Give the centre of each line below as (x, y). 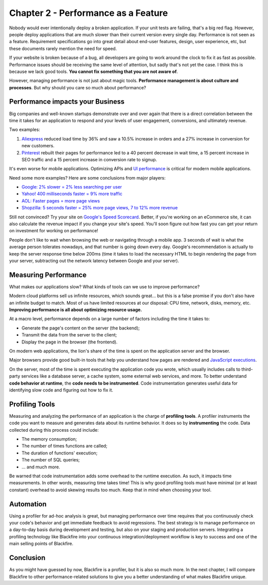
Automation (28, 504)
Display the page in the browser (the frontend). (69, 342)
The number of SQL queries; (51, 460)
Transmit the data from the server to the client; (69, 335)
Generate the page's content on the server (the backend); (81, 328)
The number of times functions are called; (65, 446)
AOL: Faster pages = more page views (61, 200)
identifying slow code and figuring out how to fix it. (61, 390)
